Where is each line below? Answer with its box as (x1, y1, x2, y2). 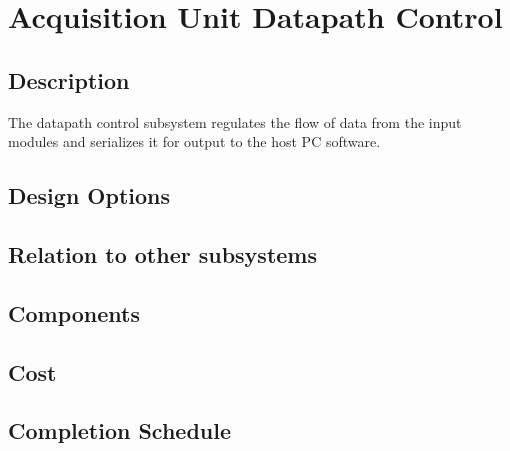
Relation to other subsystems (8, 238, 317, 269)
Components (8, 297, 140, 328)
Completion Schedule (8, 415, 232, 446)
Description (8, 64, 130, 95)
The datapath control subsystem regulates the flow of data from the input (8, 111, 462, 132)
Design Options (8, 180, 171, 211)
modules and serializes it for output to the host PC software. (8, 131, 381, 152)
